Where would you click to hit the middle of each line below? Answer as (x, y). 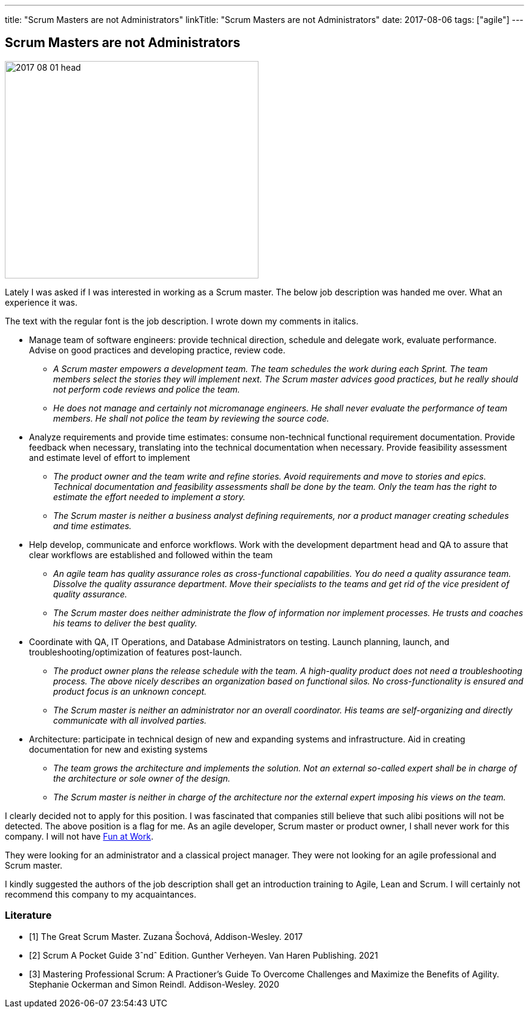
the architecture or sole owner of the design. (142, 778)
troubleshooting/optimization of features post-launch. (136, 652)
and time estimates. (92, 526)
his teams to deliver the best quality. (125, 623)
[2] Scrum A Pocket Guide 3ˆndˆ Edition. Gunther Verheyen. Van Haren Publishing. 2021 (204, 955)
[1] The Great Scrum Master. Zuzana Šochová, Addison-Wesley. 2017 (166, 936)
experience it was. (41, 302)
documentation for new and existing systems (118, 749)
